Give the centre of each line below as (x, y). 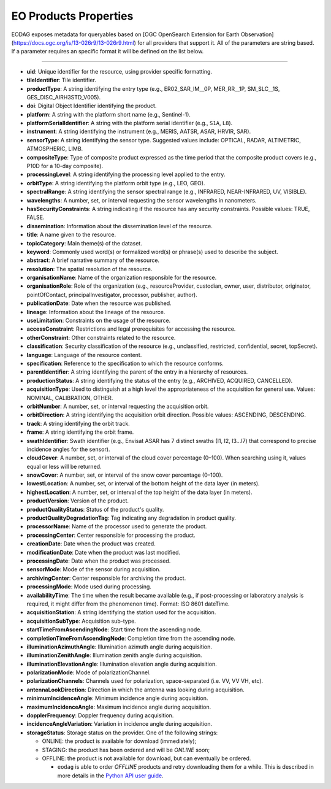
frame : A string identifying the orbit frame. (80, 432)
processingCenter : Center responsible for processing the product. (111, 535)
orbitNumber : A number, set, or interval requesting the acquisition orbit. (118, 406)
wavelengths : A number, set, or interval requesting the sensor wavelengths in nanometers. (142, 200)
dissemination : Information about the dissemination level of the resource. (120, 226)
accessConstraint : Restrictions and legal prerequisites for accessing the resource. (131, 329)
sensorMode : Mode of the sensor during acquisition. (94, 569)
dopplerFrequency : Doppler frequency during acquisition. (100, 715)
